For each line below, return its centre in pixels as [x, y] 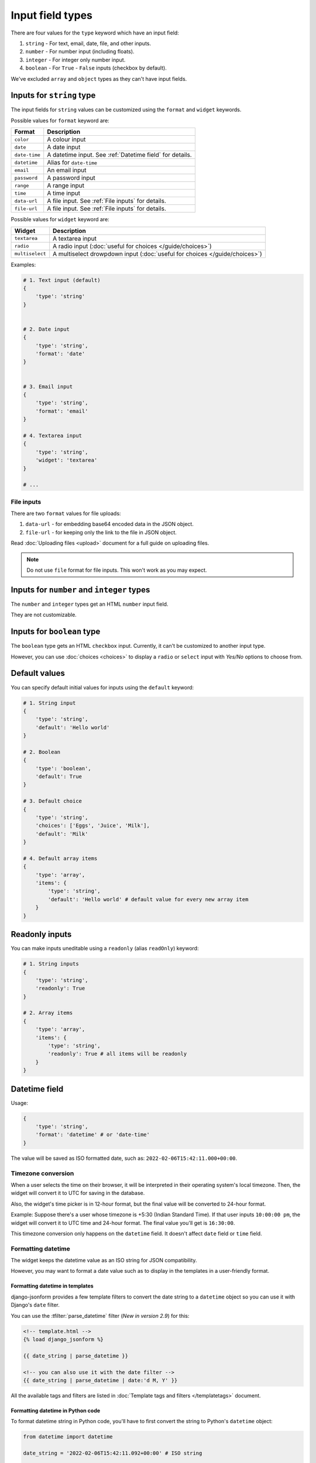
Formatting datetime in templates [52, 1286]
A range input [66, 186]
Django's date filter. [35, 1305]
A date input [64, 147]
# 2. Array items [48, 1013]
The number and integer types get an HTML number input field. [90, 604]
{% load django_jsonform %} [63, 1340]
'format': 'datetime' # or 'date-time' [93, 1135]
